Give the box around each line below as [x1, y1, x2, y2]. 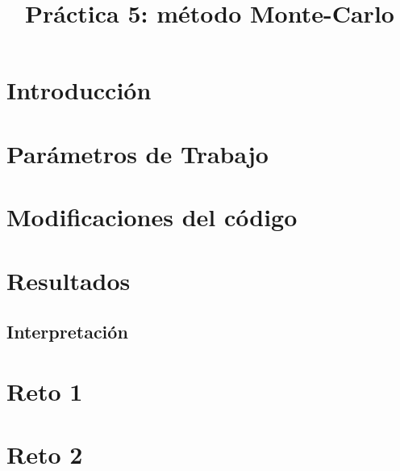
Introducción [6, 74, 152, 107]
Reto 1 [6, 374, 83, 407]
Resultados [6, 263, 131, 296]
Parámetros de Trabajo [6, 137, 269, 170]
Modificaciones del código [6, 200, 298, 233]
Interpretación [6, 319, 128, 344]
